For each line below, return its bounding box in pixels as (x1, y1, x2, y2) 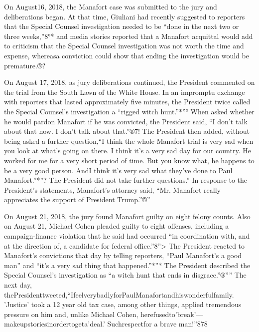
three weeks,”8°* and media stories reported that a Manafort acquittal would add (4, 30, 253, 41)
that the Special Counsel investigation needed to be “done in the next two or (4, 21, 239, 31)
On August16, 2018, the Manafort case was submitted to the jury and (4, 1, 217, 11)
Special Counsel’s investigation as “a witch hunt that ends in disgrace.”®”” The (4, 270, 247, 280)
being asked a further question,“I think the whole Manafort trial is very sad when (4, 135, 254, 146)
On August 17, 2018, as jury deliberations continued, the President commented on (4, 77, 255, 87)
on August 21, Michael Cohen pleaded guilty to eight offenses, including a (4, 221, 229, 231)
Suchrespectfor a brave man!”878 (107, 319, 208, 329)
